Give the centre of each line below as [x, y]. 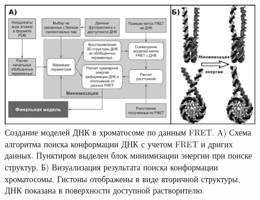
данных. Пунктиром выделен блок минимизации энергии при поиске [129, 155]
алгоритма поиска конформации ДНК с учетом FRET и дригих [119, 143]
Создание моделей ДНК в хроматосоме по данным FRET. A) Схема [128, 132]
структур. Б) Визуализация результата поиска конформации [111, 167]
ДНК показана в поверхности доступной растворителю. [105, 190]
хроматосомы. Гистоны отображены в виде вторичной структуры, [123, 178]
